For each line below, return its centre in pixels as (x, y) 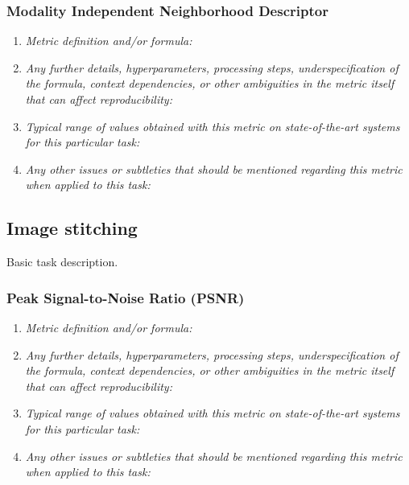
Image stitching (72, 228)
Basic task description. (62, 262)
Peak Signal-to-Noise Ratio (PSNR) (126, 297)
